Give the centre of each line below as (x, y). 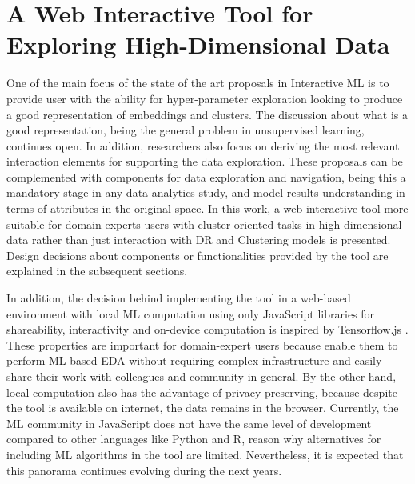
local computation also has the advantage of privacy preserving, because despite (202, 392)
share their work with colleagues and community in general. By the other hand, (202, 376)
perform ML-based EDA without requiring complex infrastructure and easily (194, 360)
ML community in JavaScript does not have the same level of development (189, 423)
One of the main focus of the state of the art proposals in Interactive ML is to (198, 83)
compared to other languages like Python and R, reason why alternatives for (194, 439)
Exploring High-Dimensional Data (198, 44)
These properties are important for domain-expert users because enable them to (202, 344)
